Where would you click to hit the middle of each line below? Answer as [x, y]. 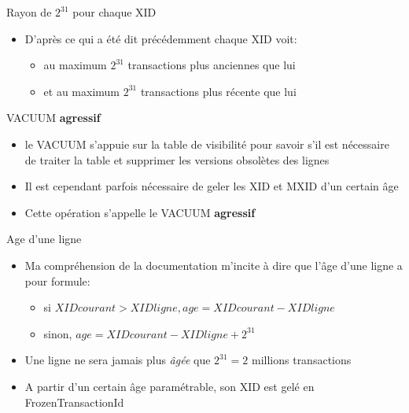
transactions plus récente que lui [218, 91]
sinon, [58, 333]
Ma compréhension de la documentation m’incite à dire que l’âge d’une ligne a [214, 265]
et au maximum [82, 91]
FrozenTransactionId [74, 402]
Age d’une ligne [44, 239]
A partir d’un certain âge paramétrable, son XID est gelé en [169, 386]
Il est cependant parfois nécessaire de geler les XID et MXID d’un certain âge [212, 186]
